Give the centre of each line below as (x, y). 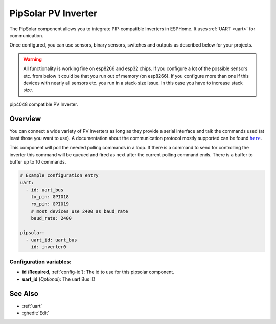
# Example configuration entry (60, 176)
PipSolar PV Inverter (53, 13)
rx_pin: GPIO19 (50, 204)
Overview (25, 119)
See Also (24, 294)
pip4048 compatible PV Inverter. (44, 104)
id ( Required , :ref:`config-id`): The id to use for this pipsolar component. (98, 272)
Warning (32, 59)
